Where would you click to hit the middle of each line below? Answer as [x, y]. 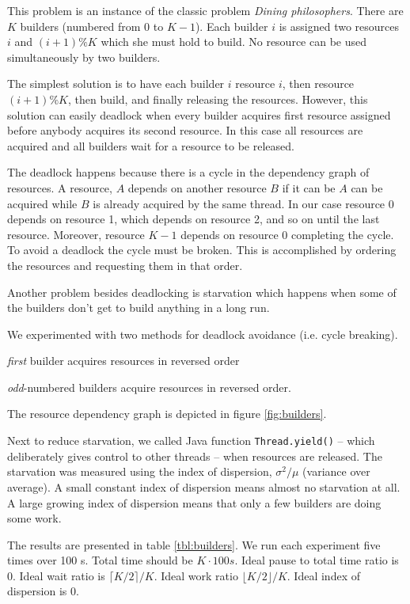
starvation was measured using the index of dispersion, [140, 471]
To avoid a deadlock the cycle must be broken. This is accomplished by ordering [202, 250]
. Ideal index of [323, 575]
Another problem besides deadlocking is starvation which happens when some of [202, 292]
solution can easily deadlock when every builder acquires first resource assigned [199, 114]
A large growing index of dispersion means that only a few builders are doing [194, 502]
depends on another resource [197, 187]
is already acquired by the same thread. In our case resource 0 [243, 203]
